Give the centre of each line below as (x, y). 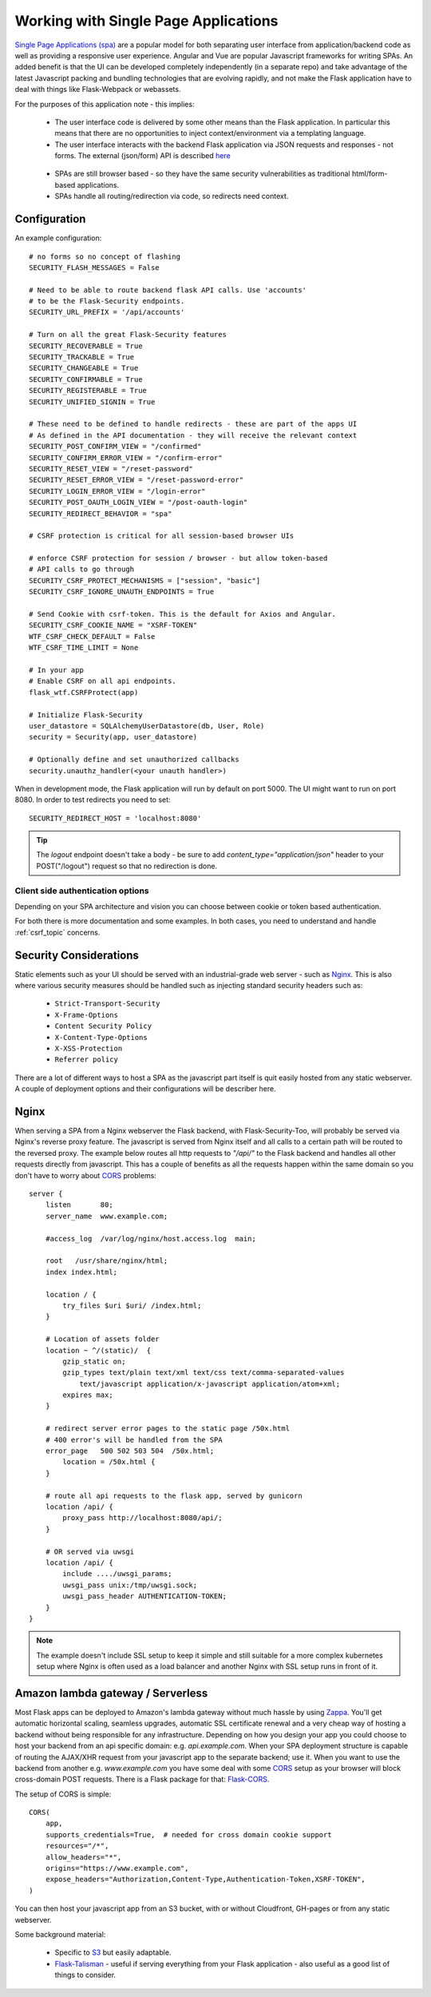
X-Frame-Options (87, 1015)
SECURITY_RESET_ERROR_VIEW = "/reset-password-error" (136, 480)
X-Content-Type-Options (101, 1037)
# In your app (56, 670)
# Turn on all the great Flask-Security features (128, 335)
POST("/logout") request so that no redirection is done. (127, 866)
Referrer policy (87, 1060)
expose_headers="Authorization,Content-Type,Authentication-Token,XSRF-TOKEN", (206, 1880)
